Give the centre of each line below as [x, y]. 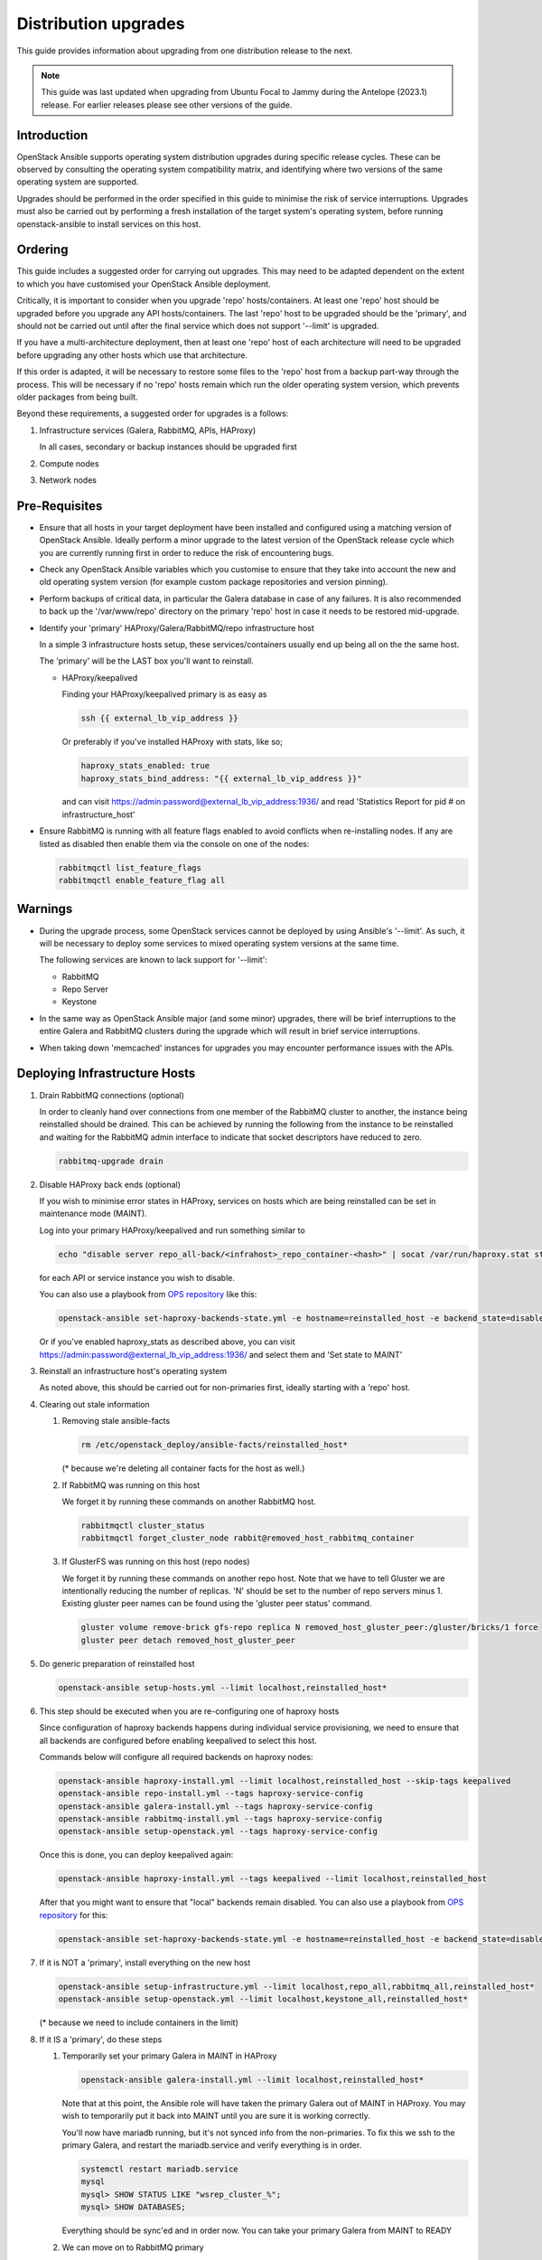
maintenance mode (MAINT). [93, 1214]
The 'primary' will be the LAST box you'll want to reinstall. [147, 661]
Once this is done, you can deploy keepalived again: [136, 1855]
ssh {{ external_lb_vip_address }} [159, 718]
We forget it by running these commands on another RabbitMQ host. [189, 1502]
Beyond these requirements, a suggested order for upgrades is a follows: [153, 414]
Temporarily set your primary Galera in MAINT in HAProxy [169, 2056]
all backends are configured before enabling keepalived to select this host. [178, 1740]
